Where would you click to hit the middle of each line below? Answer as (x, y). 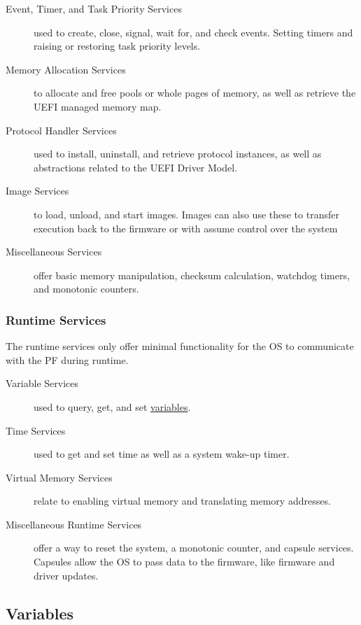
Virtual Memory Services (59, 477)
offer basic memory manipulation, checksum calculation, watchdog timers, (192, 275)
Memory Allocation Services (66, 69)
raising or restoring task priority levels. (117, 46)
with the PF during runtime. (67, 359)
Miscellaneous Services (54, 252)
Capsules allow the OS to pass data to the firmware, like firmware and (184, 562)
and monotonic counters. (86, 289)
